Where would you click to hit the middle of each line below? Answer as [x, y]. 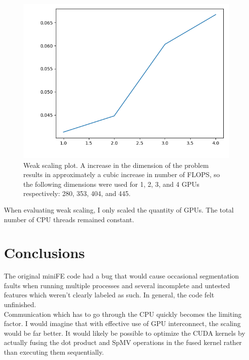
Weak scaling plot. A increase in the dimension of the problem [116, 165]
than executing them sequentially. [54, 352]
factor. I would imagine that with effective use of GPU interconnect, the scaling [122, 323]
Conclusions [44, 253]
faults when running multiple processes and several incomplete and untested [117, 285]
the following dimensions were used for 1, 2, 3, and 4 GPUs [111, 184]
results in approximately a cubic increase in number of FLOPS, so [122, 174]
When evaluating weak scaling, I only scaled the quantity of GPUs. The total [119, 209]
